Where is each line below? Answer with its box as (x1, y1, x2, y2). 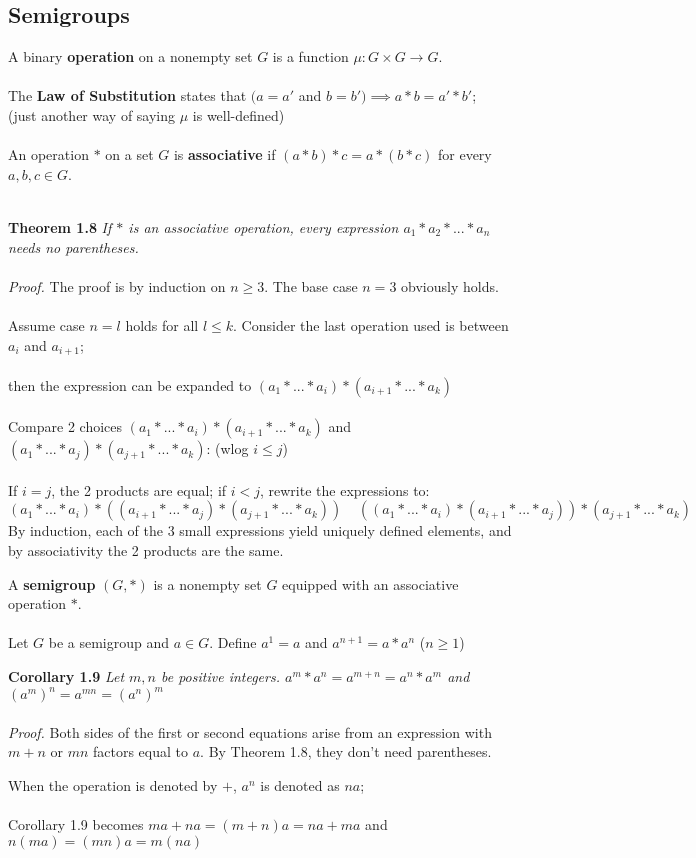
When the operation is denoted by (8, 774, 218, 795)
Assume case (8, 314, 85, 335)
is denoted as (260, 774, 340, 795)
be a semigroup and (48, 632, 170, 653)
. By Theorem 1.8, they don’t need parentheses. (200, 741, 492, 762)
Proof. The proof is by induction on (8, 275, 226, 296)
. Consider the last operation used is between (233, 314, 509, 335)
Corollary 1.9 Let (8, 665, 125, 686)
